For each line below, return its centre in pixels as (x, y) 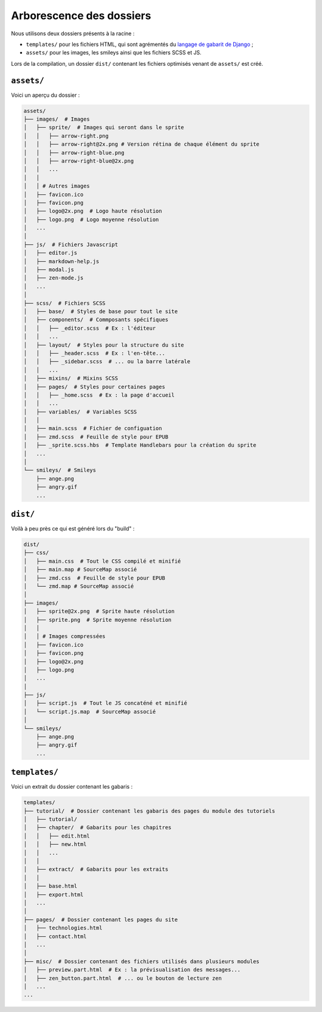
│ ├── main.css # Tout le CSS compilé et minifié (102, 561)
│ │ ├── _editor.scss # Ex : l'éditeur (90, 328)
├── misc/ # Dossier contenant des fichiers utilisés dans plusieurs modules (141, 961)
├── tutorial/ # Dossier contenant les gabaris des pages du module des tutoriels (149, 811)
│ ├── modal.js (49, 270)
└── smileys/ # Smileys (60, 470)
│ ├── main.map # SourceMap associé (80, 570)
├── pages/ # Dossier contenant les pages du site (101, 919)
